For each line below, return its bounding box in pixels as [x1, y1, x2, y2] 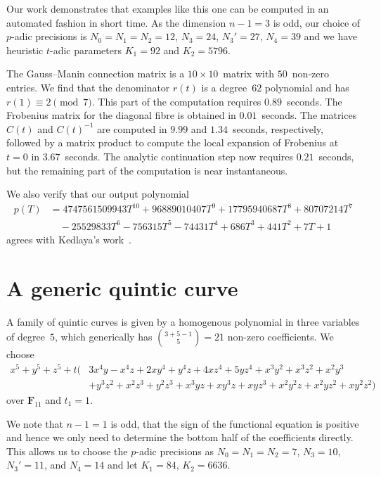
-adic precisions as [136, 443, 214, 458]
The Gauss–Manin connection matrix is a [6, 66, 185, 81]
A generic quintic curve [6, 273, 238, 302]
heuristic [6, 42, 44, 57]
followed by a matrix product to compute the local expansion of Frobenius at [6, 135, 339, 150]
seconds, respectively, [232, 121, 323, 136]
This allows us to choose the [6, 443, 128, 458]
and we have [304, 29, 358, 44]
